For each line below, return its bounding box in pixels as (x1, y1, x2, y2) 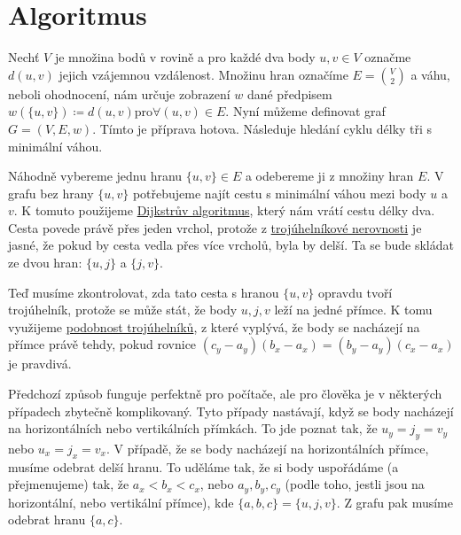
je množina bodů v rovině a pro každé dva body (54, 48, 316, 66)
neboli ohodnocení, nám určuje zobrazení (8, 84, 230, 103)
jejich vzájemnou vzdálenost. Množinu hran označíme (59, 65, 348, 83)
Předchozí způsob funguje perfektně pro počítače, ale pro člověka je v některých (8, 384, 442, 403)
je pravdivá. (8, 354, 72, 373)
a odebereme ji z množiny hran (245, 167, 414, 185)
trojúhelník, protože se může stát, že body (8, 300, 238, 319)
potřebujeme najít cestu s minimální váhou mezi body (132, 183, 426, 202)
